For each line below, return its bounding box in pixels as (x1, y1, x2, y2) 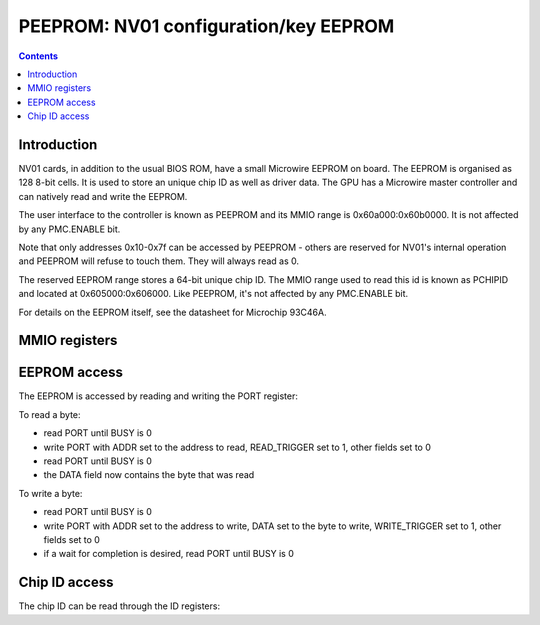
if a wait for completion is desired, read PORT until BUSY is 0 (43, 548, 294, 560)
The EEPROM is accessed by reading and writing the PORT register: (18, 390, 299, 402)
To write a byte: (18, 487, 83, 499)
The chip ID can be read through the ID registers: (18, 600, 220, 612)
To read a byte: (18, 408, 81, 420)
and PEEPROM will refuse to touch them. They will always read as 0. (18, 255, 300, 267)
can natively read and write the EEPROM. (18, 190, 188, 202)
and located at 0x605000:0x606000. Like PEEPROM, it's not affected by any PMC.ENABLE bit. (18, 288, 409, 300)
